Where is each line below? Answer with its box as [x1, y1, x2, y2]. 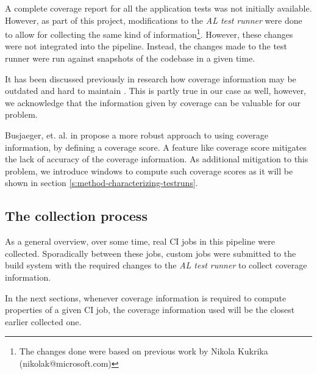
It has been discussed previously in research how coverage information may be [5, 72, 296, 85]
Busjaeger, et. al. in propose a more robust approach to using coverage [5, 129, 269, 141]
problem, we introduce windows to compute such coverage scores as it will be [5, 164, 293, 177]
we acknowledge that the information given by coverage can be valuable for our [5, 96, 301, 109]
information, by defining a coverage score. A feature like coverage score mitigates [5, 140, 307, 153]
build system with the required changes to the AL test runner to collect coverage [5, 259, 307, 272]
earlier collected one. [5, 315, 82, 328]
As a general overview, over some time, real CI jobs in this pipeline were [5, 235, 275, 248]
